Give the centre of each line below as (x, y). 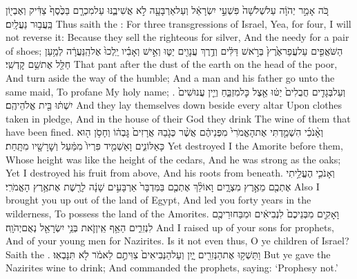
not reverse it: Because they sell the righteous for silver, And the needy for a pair (177, 37)
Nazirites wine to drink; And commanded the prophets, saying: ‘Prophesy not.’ (172, 268)
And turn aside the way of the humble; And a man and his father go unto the (170, 77)
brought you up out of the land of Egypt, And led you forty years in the (158, 200)
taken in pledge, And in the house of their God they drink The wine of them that (178, 118)
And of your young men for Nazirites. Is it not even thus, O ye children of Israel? (177, 241)
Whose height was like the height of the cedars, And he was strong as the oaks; (173, 159)
